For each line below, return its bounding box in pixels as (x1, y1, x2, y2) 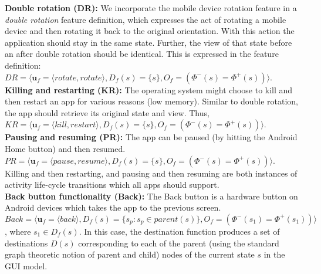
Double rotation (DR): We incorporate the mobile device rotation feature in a (5, 2, 297, 13)
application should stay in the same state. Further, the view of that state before (5, 36, 292, 48)
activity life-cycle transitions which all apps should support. (5, 178, 219, 191)
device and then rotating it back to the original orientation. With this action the (5, 25, 295, 37)
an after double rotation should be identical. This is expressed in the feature (5, 48, 279, 60)
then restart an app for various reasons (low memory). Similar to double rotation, (5, 95, 298, 107)
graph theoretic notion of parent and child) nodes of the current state (5, 248, 255, 261)
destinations (5, 236, 48, 249)
